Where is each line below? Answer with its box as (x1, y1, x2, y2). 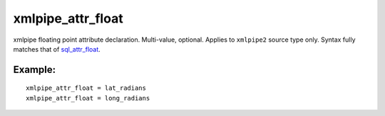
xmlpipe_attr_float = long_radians (26, 94, 150, 102)
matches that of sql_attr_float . (13, 45, 101, 53)
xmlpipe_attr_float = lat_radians (26, 84, 146, 92)
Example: (13, 64, 56, 76)
